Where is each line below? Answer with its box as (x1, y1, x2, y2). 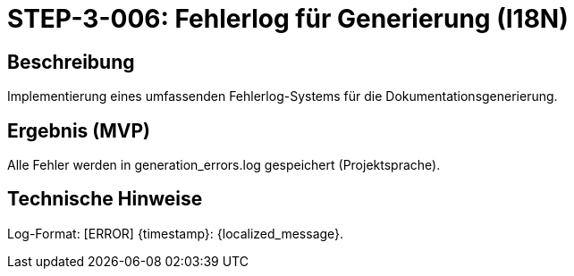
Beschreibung (7, 50, 135, 73)
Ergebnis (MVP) (7, 119, 150, 142)
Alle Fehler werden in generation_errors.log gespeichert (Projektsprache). (7, 157, 441, 173)
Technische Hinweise (7, 188, 203, 211)
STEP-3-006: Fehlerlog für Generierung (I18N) (7, 4, 569, 34)
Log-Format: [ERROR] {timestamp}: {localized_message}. (7, 225, 344, 241)
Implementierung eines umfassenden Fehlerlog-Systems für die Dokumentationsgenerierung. (7, 88, 558, 105)
